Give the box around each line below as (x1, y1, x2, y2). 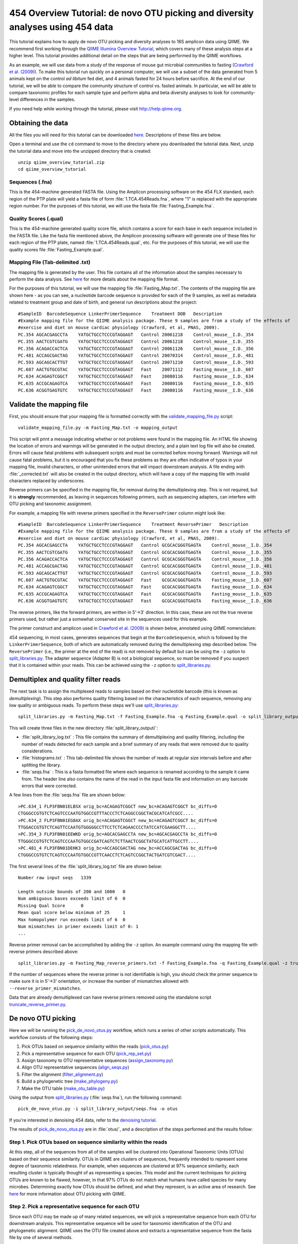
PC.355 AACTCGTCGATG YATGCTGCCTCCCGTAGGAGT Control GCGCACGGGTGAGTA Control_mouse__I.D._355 (18, 549, 272, 555)
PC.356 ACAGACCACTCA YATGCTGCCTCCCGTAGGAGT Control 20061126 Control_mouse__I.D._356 (18, 346, 254, 351)
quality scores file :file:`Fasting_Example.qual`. (9, 246, 104, 252)
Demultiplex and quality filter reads (9, 675, 121, 684)
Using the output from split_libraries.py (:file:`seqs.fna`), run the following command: (9, 1094, 182, 1100)
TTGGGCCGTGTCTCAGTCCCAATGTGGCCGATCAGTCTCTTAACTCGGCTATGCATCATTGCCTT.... (18, 838, 199, 844)
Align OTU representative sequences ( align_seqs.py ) (21, 1064, 130, 1070)
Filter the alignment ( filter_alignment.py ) (21, 1071, 104, 1077)
